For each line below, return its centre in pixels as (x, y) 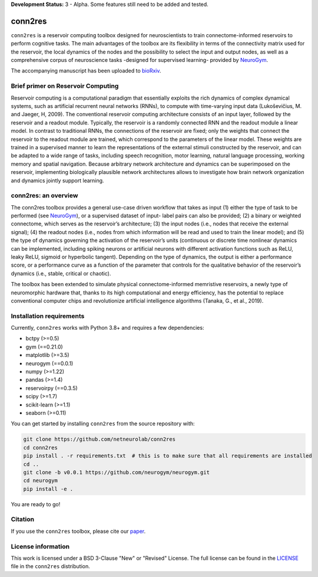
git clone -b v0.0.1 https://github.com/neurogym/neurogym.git (117, 472)
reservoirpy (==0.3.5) (52, 388)
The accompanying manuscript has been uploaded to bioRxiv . (86, 71)
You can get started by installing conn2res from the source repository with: (103, 424)
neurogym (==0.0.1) (49, 363)
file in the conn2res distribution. (51, 566)
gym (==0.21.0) (44, 347)
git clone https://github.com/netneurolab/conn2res (100, 439)
